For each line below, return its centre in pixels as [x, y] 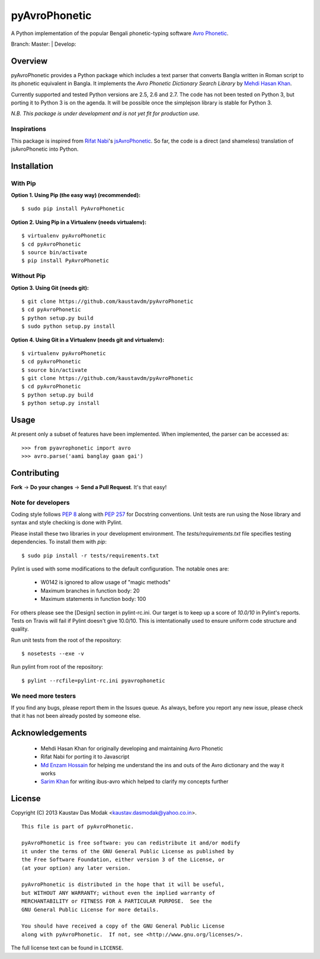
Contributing [35, 473]
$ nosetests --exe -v [53, 654]
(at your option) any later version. [76, 868]
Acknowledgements [49, 733]
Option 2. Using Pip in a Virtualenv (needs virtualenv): [79, 222]
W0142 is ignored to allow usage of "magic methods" [106, 583]
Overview [29, 61]
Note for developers [41, 502]
